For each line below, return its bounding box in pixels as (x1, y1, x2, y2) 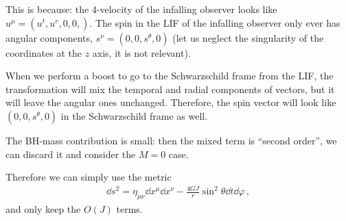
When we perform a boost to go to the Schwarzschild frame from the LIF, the (5, 68, 334, 83)
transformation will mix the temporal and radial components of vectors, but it (5, 81, 335, 96)
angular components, (5, 30, 93, 44)
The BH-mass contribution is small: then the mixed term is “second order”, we (5, 133, 337, 147)
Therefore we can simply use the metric (5, 170, 172, 184)
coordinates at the (5, 45, 82, 60)
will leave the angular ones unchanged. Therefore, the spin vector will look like (5, 95, 336, 109)
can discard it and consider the (5, 146, 136, 161)
